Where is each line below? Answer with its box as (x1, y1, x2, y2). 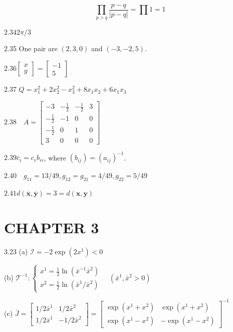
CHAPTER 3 (4, 217, 99, 237)
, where (44, 152, 67, 162)
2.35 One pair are (4, 43, 58, 54)
